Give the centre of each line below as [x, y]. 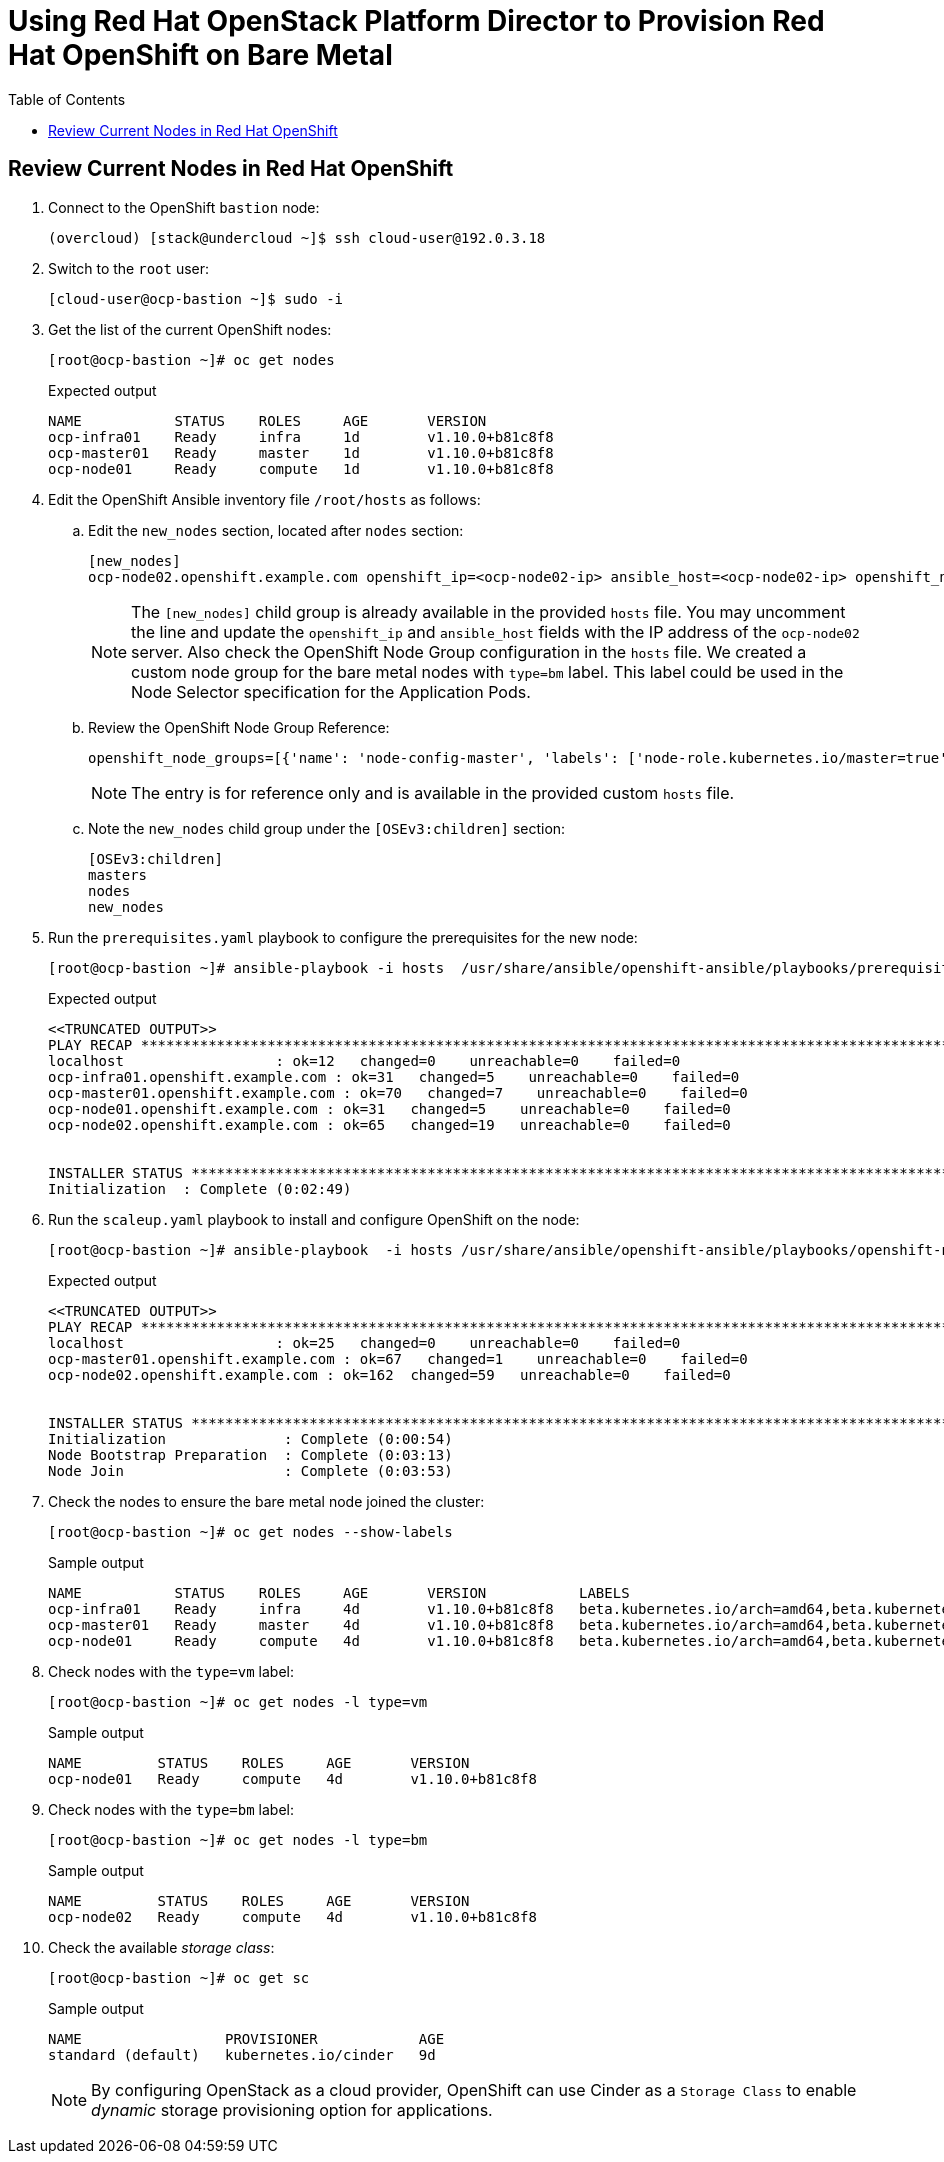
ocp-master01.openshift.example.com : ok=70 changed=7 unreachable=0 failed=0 [398, 1092]
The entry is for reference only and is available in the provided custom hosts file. [433, 792]
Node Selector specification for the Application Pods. [331, 691]
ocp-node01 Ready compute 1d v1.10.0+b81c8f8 [301, 468]
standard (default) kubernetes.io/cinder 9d [242, 2054]
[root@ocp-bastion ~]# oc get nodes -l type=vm [238, 1701]
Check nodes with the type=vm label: [171, 1671]
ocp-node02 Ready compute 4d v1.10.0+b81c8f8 [292, 1916]
